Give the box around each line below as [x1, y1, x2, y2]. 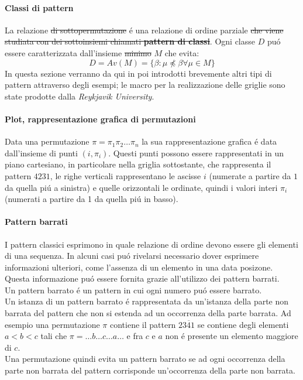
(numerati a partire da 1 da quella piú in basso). [5, 193, 178, 205]
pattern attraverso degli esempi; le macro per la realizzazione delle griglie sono [5, 78, 285, 91]
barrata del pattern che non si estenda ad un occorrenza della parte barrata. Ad [5, 307, 291, 319]
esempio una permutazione [5, 318, 100, 330]
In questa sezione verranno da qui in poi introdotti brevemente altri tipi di [5, 67, 272, 79]
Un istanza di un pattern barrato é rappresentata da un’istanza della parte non [5, 295, 289, 307]
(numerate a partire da [209, 169, 291, 182]
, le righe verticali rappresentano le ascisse [50, 169, 201, 182]
